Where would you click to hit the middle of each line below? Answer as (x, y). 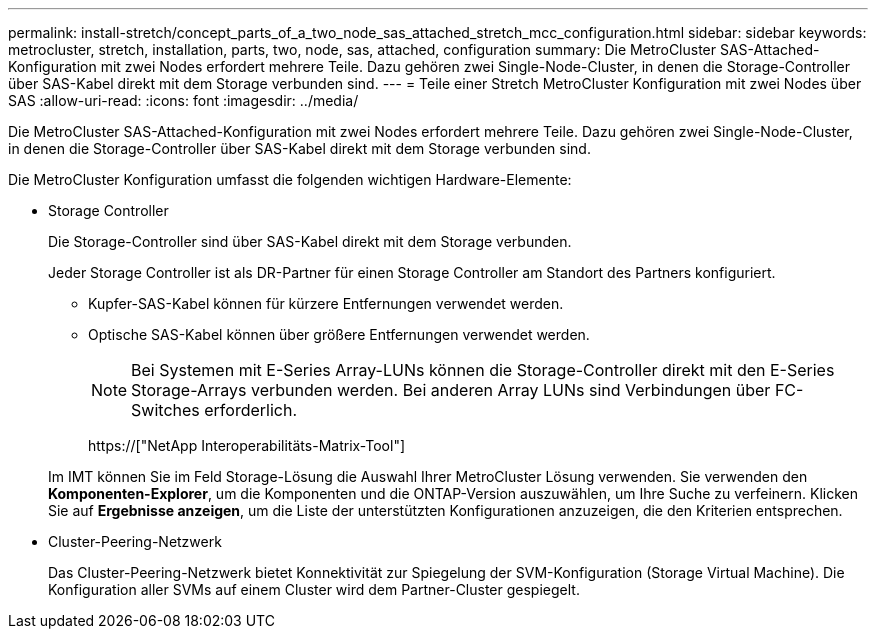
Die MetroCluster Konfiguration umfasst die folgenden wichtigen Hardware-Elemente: (290, 179)
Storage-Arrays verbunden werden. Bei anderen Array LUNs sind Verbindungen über (451, 390)
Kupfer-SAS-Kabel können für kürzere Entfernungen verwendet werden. (326, 303)
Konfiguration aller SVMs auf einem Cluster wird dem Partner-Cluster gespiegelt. (314, 589)
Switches (165, 410)
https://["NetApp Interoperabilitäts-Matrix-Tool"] (247, 445)
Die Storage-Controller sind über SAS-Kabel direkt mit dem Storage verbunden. (310, 241)
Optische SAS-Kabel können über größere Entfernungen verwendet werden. (339, 334)
